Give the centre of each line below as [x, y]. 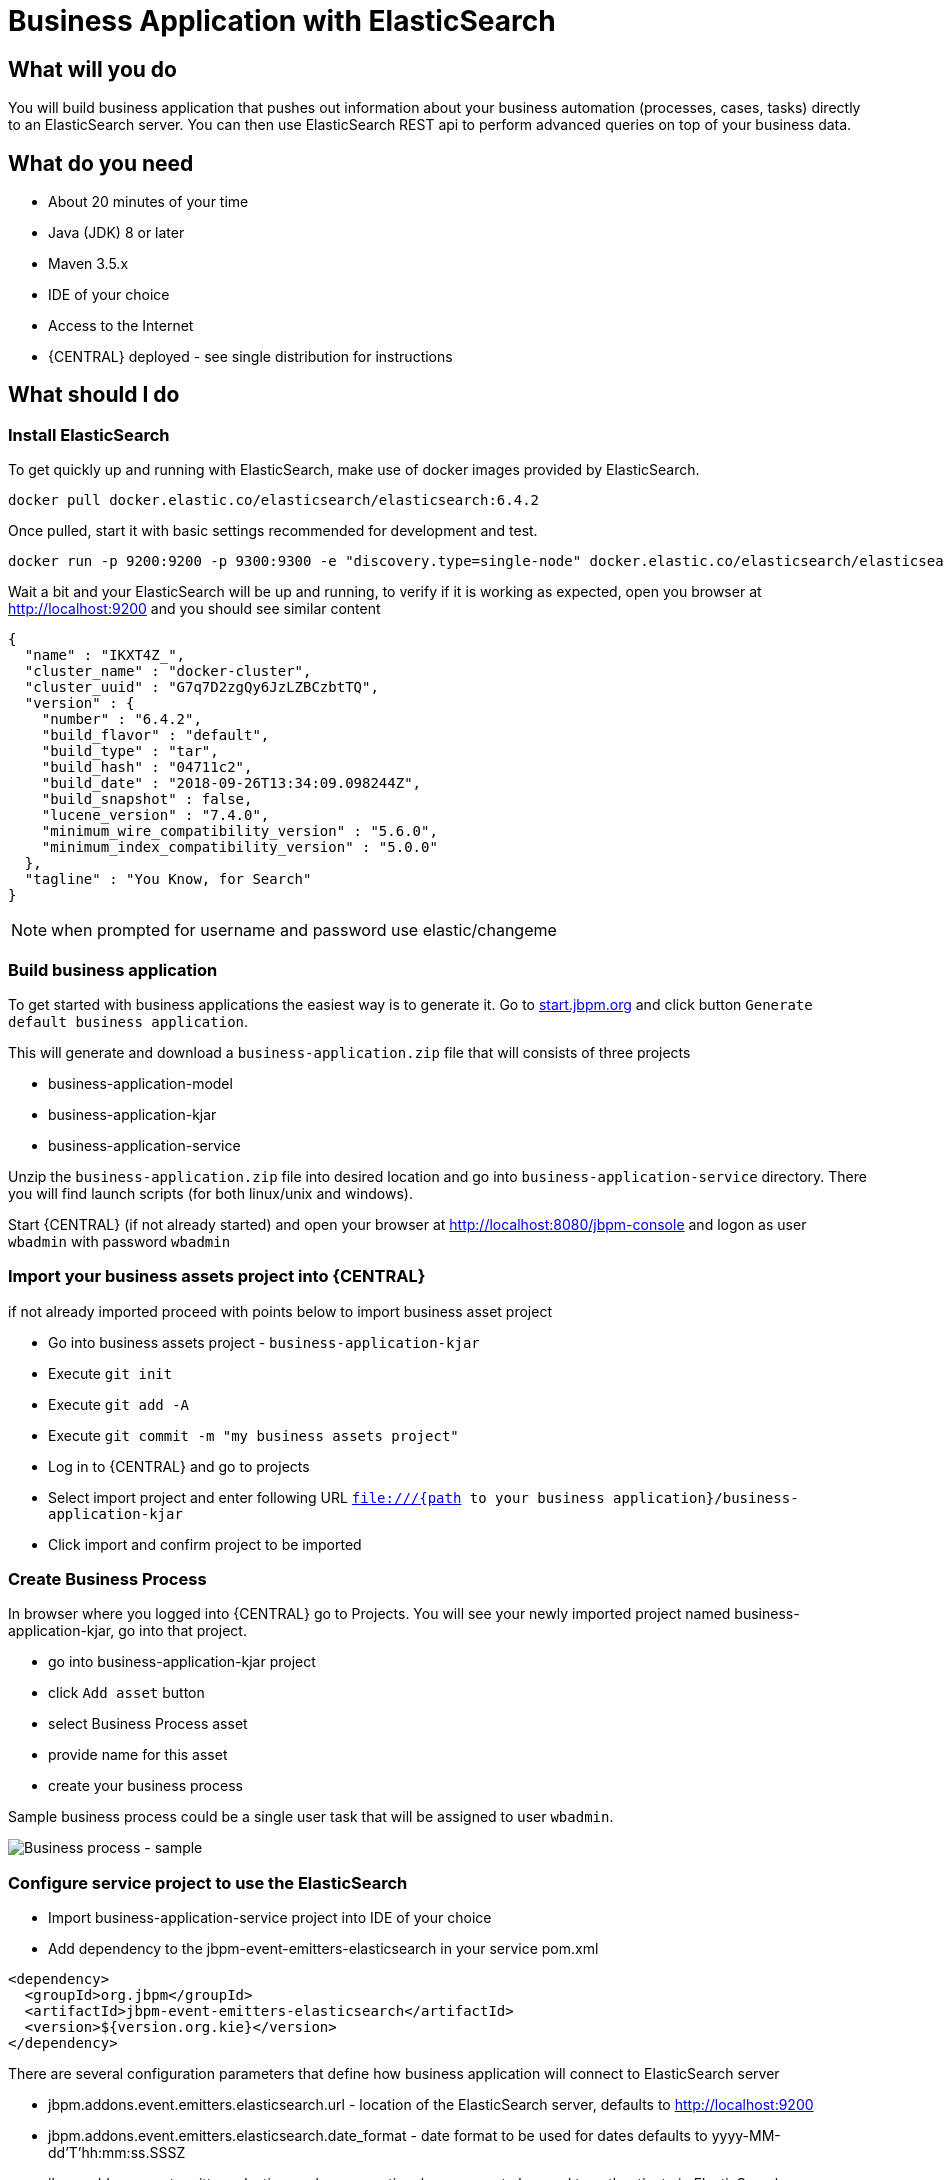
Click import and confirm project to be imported [205, 1544]
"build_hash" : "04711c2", [147, 767]
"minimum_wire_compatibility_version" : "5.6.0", [239, 831]
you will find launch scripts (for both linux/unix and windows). [210, 1193]
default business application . [128, 1021]
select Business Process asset [148, 1724]
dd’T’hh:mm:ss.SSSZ [117, 2153]
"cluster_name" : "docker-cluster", [168, 671]
